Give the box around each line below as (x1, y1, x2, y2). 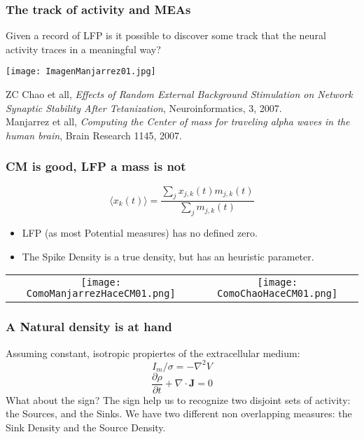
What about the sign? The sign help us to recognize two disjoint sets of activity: (6, 392, 351, 407)
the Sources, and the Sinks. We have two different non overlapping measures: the (6, 406, 352, 421)
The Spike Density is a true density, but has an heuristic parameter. (22, 249, 314, 263)
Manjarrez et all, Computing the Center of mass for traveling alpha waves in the (6, 114, 350, 129)
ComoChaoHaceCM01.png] (217, 288, 338, 300)
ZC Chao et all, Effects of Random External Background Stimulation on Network (6, 87, 353, 102)
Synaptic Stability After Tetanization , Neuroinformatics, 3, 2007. (6, 100, 282, 115)
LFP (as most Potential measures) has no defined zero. (22, 225, 258, 240)
